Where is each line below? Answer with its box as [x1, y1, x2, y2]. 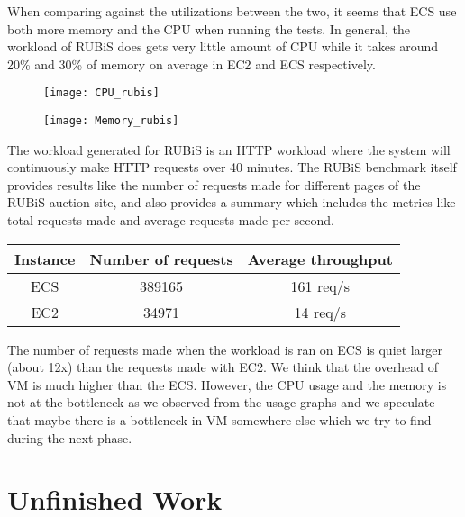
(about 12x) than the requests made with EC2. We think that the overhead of [7, 358, 439, 376]
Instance [14, 248, 76, 269]
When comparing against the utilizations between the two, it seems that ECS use [7, 2, 457, 20]
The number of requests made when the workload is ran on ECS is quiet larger [7, 340, 442, 358]
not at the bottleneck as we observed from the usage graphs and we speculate [7, 393, 435, 412]
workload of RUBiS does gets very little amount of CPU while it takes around [7, 37, 439, 56]
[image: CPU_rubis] [43, 86, 160, 100]
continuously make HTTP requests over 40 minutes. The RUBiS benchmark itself [7, 158, 457, 177]
